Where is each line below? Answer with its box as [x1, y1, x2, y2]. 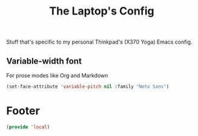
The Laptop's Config [49, 4, 154, 18]
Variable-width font [6, 56, 82, 66]
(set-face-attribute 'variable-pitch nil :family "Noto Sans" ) [6, 83, 170, 89]
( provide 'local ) [6, 124, 50, 130]
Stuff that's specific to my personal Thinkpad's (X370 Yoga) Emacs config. [6, 38, 193, 46]
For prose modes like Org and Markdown [6, 72, 108, 79]
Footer [6, 104, 41, 118]
